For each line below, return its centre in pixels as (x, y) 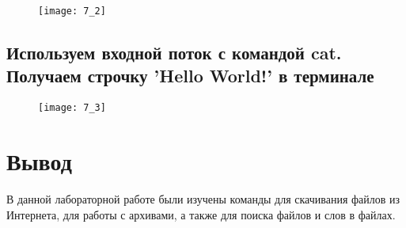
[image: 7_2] (72, 11)
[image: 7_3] (72, 108)
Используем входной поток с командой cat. (174, 53)
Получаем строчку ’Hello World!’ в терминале (190, 76)
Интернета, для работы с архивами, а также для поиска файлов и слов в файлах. (201, 214)
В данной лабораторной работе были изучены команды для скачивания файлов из (203, 199)
